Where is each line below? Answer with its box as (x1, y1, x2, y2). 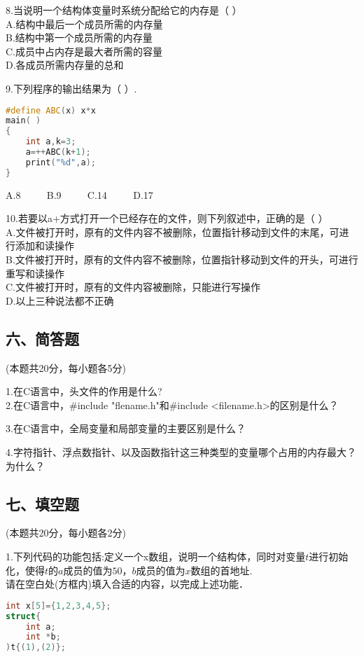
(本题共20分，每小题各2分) (6, 525, 126, 540)
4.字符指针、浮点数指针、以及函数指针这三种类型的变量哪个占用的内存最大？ (6, 445, 356, 459)
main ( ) (6, 116, 41, 126)
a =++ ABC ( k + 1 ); (25, 147, 91, 158)
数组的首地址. (190, 562, 253, 577)
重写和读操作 (6, 265, 64, 280)
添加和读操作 (15, 238, 74, 253)
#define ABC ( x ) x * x (6, 105, 96, 116)
